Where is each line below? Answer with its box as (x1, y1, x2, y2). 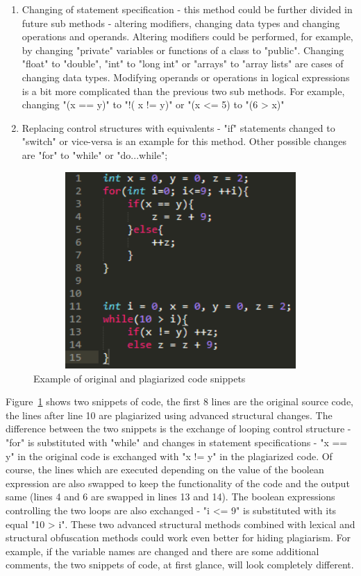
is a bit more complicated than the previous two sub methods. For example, (22, 83, 345, 98)
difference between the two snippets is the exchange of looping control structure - (6, 421, 351, 436)
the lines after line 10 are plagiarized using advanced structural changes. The (6, 407, 333, 422)
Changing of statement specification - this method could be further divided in (22, 2, 353, 16)
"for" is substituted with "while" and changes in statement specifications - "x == (6, 434, 348, 449)
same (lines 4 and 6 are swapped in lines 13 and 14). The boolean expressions (6, 489, 335, 504)
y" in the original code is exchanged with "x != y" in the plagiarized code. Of (6, 448, 333, 463)
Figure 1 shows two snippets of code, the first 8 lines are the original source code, (6, 394, 354, 409)
